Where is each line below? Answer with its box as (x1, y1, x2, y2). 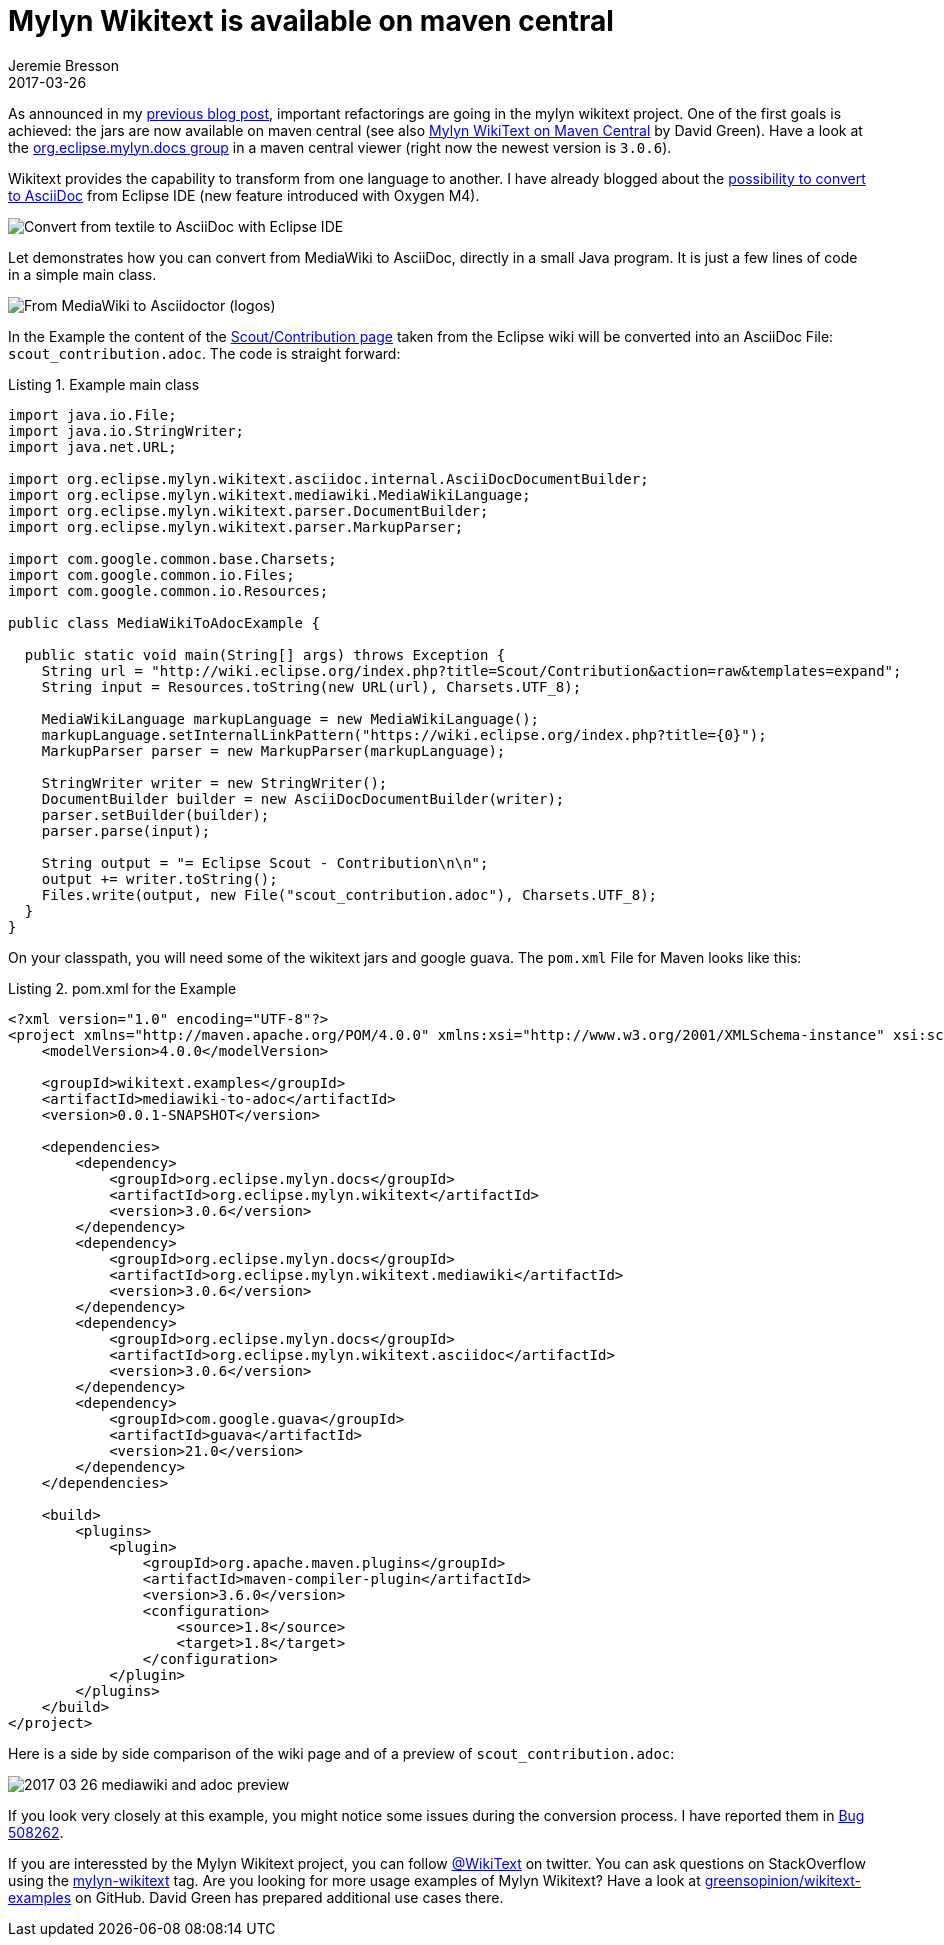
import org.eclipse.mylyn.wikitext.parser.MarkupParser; (8, 518, 464, 535)
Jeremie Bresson (8, 56, 119, 74)
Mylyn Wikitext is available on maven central (8, 4, 614, 38)
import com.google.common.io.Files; (8, 566, 295, 583)
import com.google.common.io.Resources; (8, 582, 329, 599)
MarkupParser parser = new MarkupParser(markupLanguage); (41, 742, 506, 759)
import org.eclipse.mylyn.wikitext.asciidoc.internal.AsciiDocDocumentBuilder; (8, 470, 649, 487)
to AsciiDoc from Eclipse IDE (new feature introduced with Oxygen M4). (8, 186, 480, 204)
